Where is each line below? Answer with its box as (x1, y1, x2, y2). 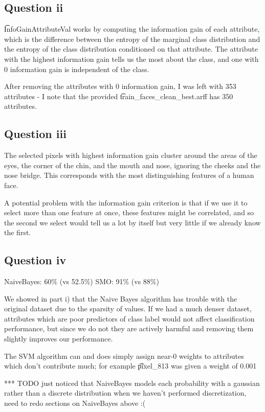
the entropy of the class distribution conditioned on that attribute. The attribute (4, 43, 258, 54)
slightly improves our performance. (4, 333, 113, 344)
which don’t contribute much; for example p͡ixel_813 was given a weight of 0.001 (4, 360, 257, 371)
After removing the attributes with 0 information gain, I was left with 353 (4, 81, 236, 91)
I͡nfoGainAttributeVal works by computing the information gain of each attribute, (4, 24, 260, 34)
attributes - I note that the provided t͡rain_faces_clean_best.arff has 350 (4, 90, 233, 101)
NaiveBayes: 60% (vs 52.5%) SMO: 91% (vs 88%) (4, 276, 159, 287)
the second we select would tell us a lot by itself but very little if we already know (4, 217, 261, 227)
